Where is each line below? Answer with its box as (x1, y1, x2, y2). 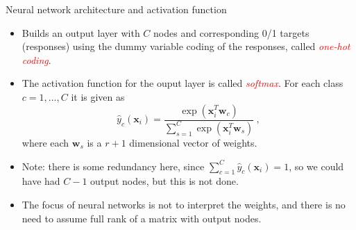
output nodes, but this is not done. (90, 174, 239, 188)
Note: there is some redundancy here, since (22, 158, 205, 173)
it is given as (71, 89, 125, 104)
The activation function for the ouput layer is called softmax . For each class (22, 76, 344, 90)
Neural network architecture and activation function (6, 2, 227, 16)
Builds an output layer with (22, 25, 140, 40)
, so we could (289, 158, 344, 173)
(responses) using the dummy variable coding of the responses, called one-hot (22, 39, 350, 54)
